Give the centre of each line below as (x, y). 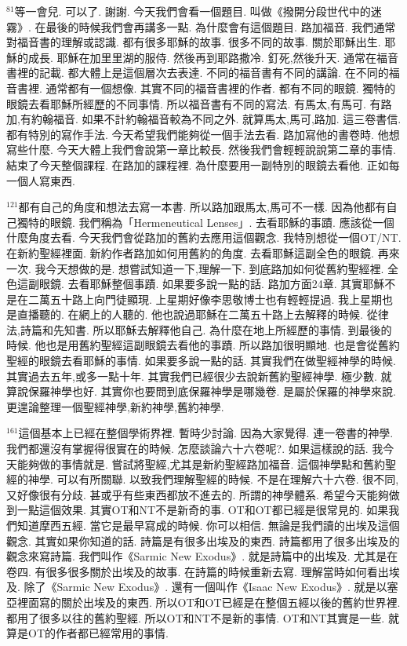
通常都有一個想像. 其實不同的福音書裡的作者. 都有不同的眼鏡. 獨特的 (221, 88)
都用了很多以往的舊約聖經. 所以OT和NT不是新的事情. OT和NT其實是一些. (196, 617)
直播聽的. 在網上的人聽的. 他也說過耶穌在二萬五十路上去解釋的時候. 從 (197, 314)
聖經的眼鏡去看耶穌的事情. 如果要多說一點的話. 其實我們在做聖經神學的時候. (201, 361)
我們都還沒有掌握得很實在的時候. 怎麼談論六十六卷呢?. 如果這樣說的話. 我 (195, 449)
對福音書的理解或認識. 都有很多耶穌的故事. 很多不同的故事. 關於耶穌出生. (194, 42)
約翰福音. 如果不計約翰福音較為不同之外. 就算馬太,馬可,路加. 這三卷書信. (216, 119)
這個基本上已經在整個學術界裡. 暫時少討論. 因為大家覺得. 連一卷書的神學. (206, 433)
